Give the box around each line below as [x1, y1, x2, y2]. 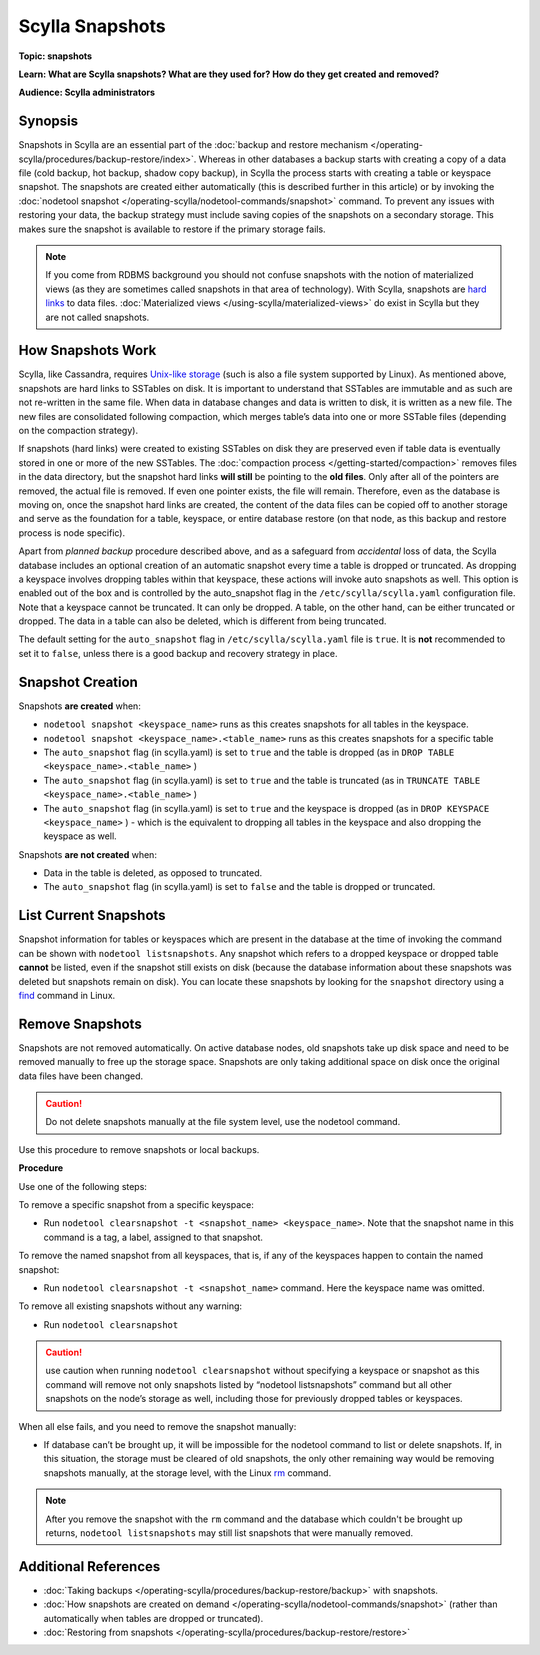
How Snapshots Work [18, 342, 157, 359]
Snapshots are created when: [18, 700, 142, 712]
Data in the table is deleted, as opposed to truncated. [43, 867, 263, 879]
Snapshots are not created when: [18, 848, 157, 860]
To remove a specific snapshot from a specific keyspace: [18, 1198, 254, 1210]
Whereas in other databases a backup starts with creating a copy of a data [198, 153, 507, 165]
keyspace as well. [43, 830, 117, 842]
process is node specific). [18, 526, 126, 539]
